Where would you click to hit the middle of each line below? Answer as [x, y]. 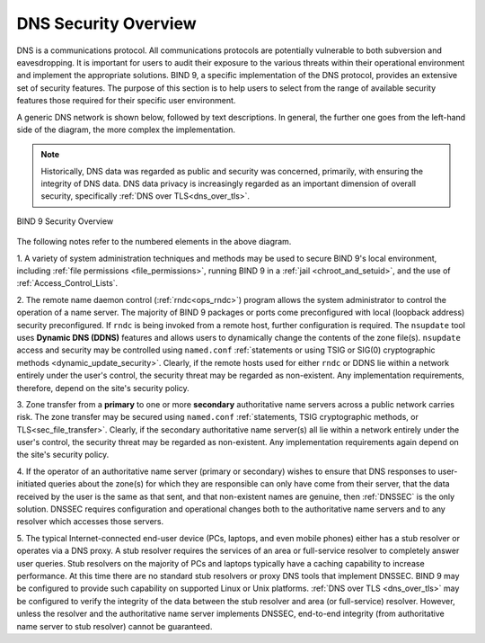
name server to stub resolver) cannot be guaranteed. [115, 626]
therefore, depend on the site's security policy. [103, 388]
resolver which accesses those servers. [90, 522]
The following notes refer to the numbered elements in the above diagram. [154, 242]
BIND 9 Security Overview [65, 221]
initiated [31, 484]
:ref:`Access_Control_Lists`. [67, 283]
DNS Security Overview [106, 23]
